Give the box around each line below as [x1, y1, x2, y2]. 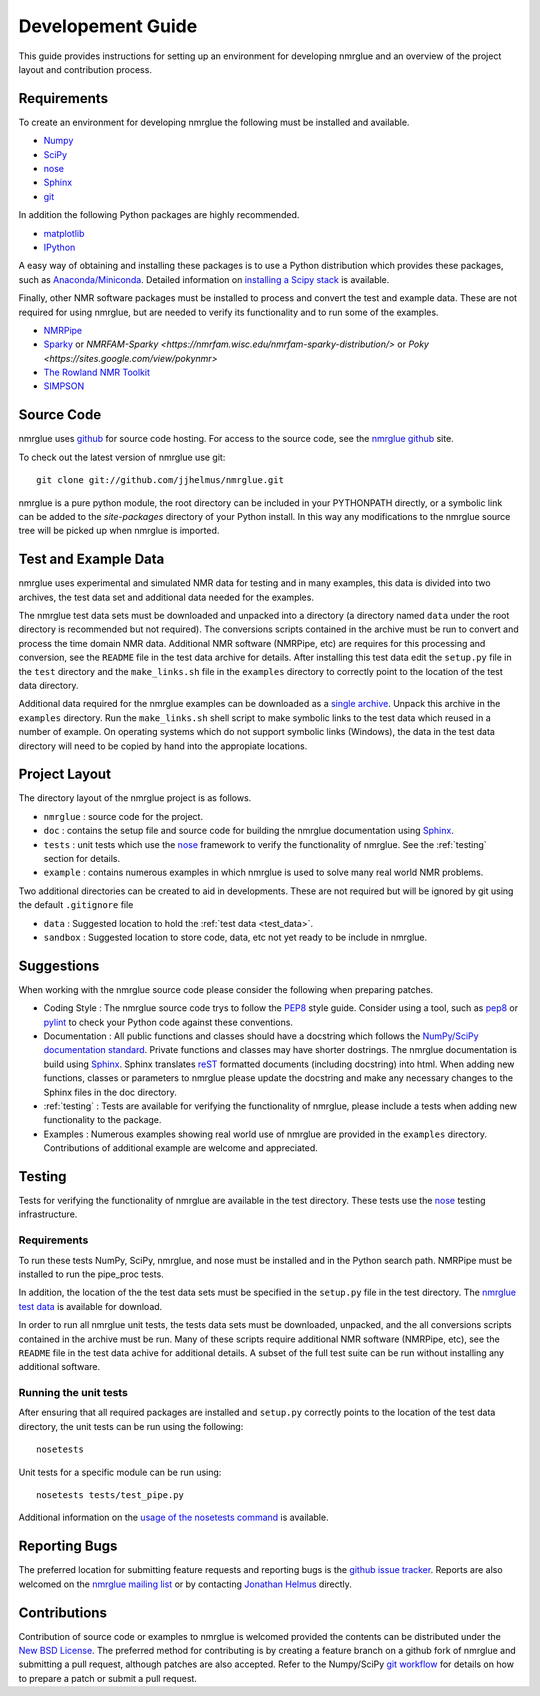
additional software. [18, 1361, 101, 1373]
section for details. [43, 853, 120, 865]
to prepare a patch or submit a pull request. [18, 1672, 197, 1684]
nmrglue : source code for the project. [43, 810, 204, 822]
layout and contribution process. [18, 63, 152, 75]
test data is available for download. [18, 1300, 163, 1312]
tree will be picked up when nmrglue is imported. [18, 525, 220, 537]
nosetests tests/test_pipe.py [36, 1490, 185, 1501]
